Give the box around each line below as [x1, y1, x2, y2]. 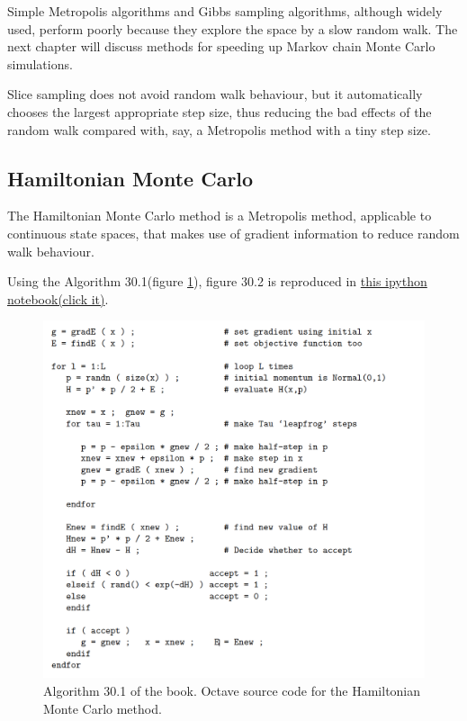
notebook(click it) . [7, 289, 109, 308]
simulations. [7, 54, 73, 73]
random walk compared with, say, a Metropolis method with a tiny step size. [7, 120, 431, 139]
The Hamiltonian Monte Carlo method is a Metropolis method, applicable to [7, 206, 432, 225]
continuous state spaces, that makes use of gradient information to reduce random [7, 223, 460, 242]
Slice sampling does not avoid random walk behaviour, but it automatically [7, 85, 423, 104]
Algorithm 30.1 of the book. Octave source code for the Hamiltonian [43, 681, 421, 699]
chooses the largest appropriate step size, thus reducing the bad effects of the [7, 102, 432, 121]
